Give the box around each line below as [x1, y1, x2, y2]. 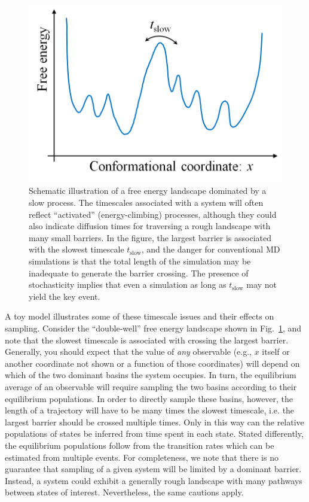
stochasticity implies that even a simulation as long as [29, 278, 227, 291]
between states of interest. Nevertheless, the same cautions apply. [5, 486, 244, 498]
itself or [262, 345, 290, 358]
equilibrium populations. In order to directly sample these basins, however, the [5, 392, 293, 404]
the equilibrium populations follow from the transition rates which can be [5, 439, 274, 451]
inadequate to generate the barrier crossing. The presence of [29, 266, 249, 279]
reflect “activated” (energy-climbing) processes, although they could [29, 208, 277, 220]
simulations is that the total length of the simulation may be [29, 255, 251, 267]
